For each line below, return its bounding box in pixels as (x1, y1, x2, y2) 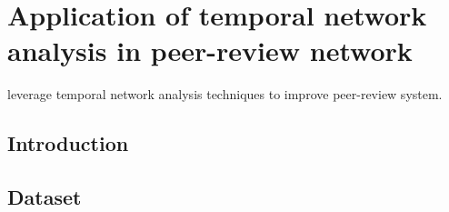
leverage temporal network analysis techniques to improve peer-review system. (7, 85, 443, 104)
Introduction (7, 129, 129, 157)
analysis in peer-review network (7, 32, 413, 69)
